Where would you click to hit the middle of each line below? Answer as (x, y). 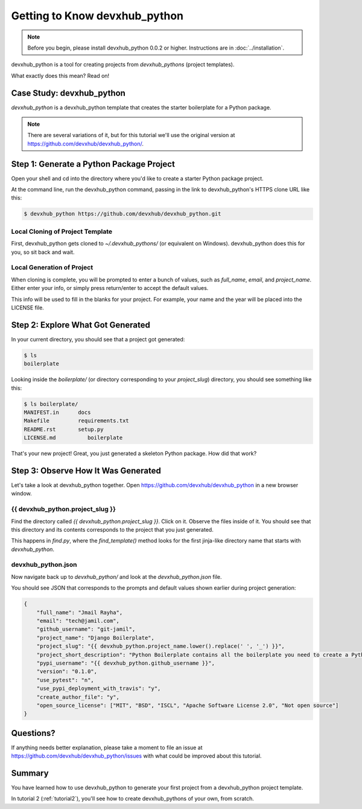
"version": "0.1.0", (67, 672)
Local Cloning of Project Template (62, 231)
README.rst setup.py (64, 429)
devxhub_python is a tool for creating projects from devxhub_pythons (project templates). (123, 65)
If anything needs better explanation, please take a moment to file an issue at (107, 747)
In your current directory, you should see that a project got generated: (98, 339)
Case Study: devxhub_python (68, 93)
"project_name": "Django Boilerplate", (96, 638)
